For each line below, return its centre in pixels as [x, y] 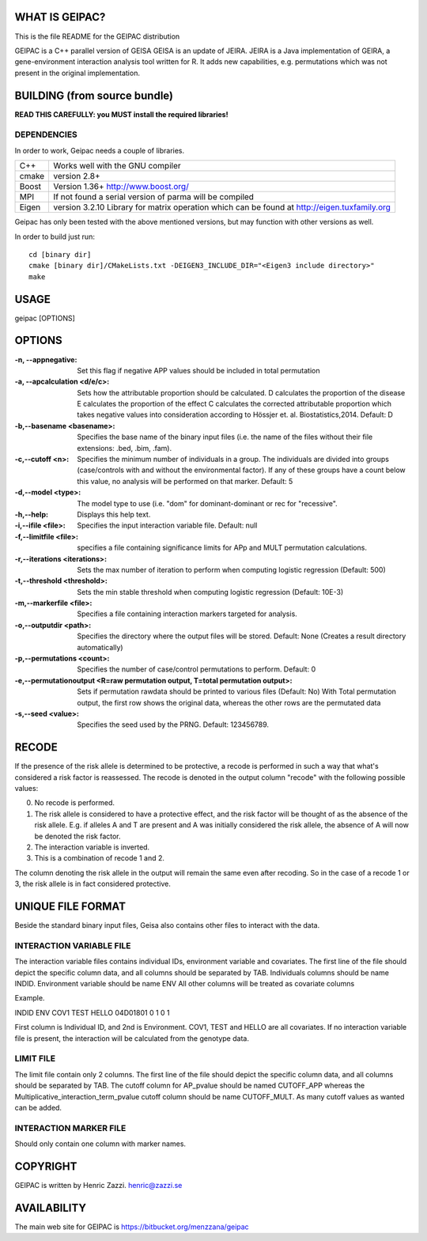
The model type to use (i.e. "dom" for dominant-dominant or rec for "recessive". [207, 503]
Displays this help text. [114, 514]
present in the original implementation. [77, 73]
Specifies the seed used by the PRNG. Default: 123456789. [173, 725]
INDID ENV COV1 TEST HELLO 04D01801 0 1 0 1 [92, 1012]
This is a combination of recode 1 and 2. [100, 858]
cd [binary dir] [60, 254]
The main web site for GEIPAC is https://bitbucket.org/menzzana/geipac [132, 1227]
